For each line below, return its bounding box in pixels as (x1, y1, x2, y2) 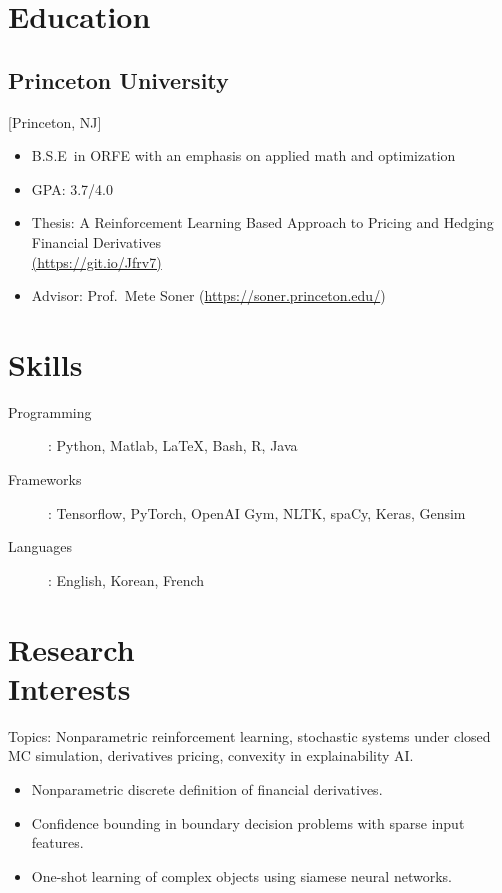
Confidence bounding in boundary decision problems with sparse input (31, 812, 465, 833)
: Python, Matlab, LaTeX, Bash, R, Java (48, 435, 298, 456)
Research (8, 628, 135, 669)
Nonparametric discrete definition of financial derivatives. (31, 778, 383, 799)
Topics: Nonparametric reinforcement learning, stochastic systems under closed (8, 725, 491, 746)
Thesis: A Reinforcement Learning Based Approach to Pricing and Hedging (31, 212, 494, 233)
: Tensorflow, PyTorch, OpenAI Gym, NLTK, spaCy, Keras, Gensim (48, 502, 466, 523)
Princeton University (8, 64, 229, 95)
